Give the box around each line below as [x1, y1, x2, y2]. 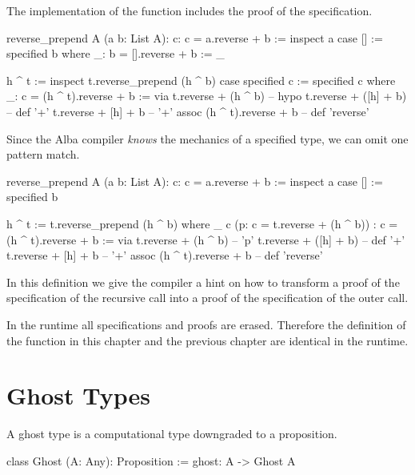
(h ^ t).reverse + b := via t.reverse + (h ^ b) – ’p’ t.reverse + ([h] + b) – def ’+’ [6, 231, 405, 248]
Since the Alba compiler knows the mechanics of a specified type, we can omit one [6, 130, 409, 147]
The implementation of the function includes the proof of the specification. [6, 2, 373, 18]
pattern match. [6, 146, 80, 163]
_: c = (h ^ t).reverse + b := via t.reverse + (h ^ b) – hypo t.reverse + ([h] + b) [6, 87, 407, 104]
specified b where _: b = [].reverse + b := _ [6, 45, 225, 62]
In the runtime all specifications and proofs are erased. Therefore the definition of [6, 316, 406, 332]
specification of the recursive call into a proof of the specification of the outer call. [6, 289, 409, 306]
